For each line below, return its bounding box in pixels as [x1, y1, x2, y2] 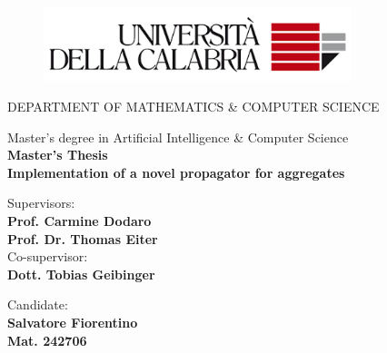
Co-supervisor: [7, 247, 88, 266]
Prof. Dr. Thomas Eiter [7, 229, 158, 248]
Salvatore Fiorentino [7, 312, 138, 331]
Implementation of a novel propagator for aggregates [7, 162, 345, 181]
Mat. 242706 [7, 330, 87, 349]
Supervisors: [7, 193, 75, 212]
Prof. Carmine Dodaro [7, 211, 152, 230]
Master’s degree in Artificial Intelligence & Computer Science [7, 127, 349, 146]
